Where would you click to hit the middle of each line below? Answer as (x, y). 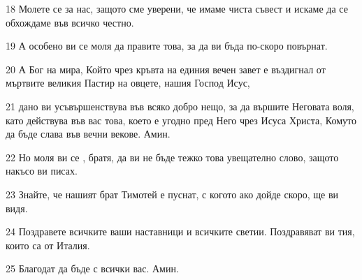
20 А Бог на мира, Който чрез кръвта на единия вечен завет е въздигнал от (166, 69)
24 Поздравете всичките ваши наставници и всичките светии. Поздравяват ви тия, (180, 231)
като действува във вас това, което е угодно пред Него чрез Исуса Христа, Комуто (181, 120)
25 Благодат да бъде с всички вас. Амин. (92, 268)
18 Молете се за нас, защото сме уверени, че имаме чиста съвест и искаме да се (177, 8)
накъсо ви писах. (42, 171)
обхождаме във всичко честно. (70, 22)
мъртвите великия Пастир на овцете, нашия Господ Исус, (128, 83)
